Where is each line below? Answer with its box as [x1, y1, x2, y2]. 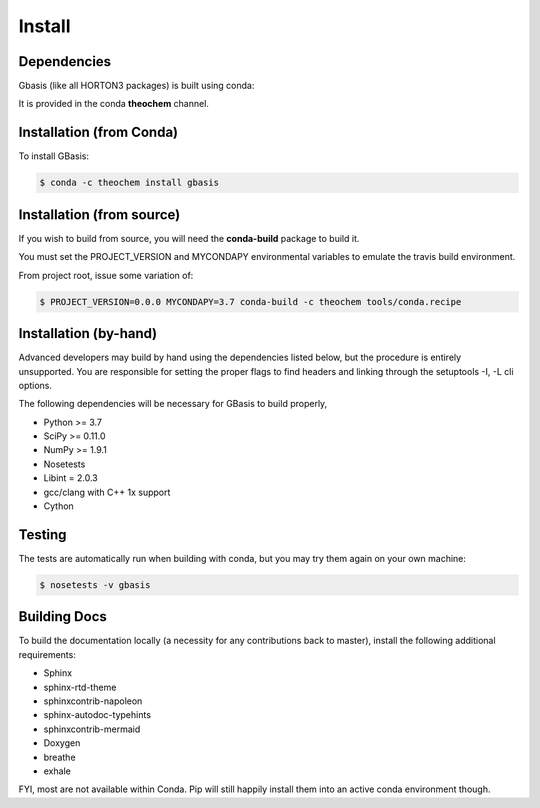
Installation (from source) [18, 206, 181, 223]
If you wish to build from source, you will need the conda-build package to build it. [18, 232, 360, 244]
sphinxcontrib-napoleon [43, 695, 143, 707]
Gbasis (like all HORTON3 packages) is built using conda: [18, 80, 255, 92]
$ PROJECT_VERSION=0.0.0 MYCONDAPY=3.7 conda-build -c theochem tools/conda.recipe [39, 296, 462, 307]
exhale [43, 765, 72, 777]
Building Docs [18, 608, 107, 625]
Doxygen [43, 737, 81, 749]
